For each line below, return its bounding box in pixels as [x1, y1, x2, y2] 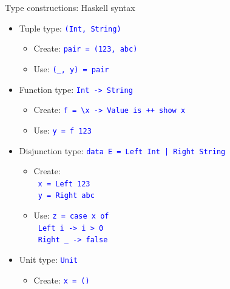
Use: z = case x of [33, 209, 109, 222]
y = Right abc [38, 191, 95, 200]
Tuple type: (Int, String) [19, 21, 121, 34]
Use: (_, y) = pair [33, 62, 109, 75]
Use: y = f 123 [33, 123, 92, 136]
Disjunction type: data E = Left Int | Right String [19, 144, 226, 157]
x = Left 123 [38, 179, 90, 188]
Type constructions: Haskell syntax [5, 1, 135, 13]
